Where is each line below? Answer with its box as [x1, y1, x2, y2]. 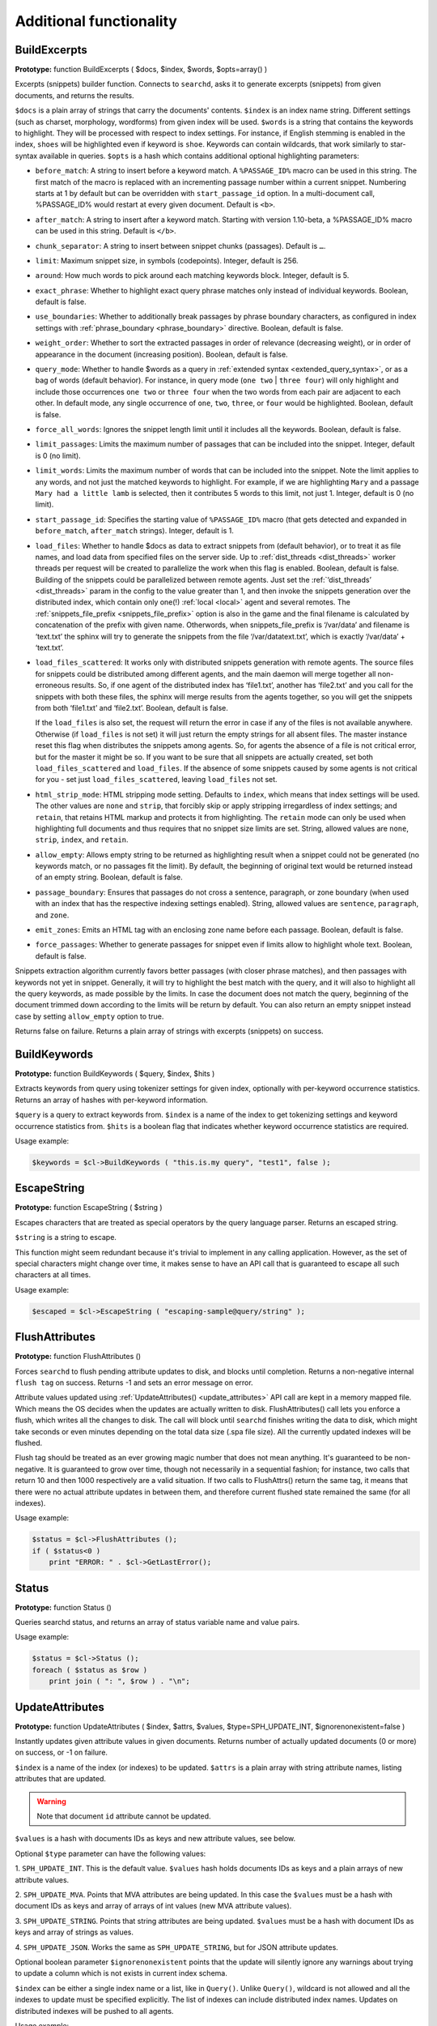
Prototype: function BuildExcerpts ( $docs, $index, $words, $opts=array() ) [15, 65, 268, 75]
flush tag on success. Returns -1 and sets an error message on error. [15, 1378, 254, 1387]
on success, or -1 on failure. [15, 1747, 108, 1758]
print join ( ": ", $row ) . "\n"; [49, 1677, 190, 1686]
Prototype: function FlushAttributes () [15, 1352, 142, 1361]
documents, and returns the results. [15, 90, 134, 100]
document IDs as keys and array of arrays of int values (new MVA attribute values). [15, 1901, 292, 1911]
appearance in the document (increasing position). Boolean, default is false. [35, 349, 288, 359]
